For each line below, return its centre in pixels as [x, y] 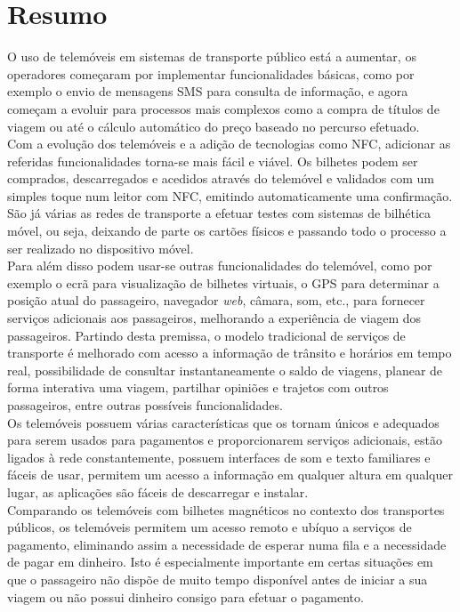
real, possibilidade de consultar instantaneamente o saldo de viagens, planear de [225, 370]
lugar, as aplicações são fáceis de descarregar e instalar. [158, 491]
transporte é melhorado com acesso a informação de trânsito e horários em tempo [230, 353]
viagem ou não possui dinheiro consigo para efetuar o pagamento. [186, 596]
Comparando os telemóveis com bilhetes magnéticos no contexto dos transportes [226, 509]
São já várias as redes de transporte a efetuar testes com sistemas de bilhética [219, 213]
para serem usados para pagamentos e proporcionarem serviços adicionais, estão [225, 440]
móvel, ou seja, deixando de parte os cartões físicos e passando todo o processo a [227, 231]
